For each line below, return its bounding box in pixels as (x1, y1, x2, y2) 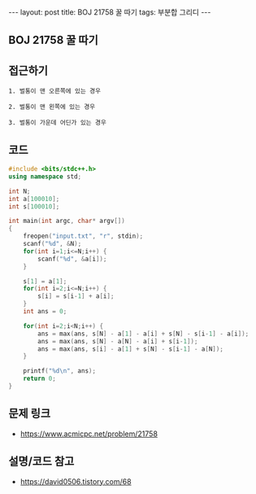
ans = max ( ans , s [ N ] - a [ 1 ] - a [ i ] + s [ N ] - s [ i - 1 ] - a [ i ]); (37, 330, 249, 338)
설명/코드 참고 (8, 454, 75, 469)
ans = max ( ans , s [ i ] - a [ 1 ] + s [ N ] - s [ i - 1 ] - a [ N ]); (37, 344, 223, 353)
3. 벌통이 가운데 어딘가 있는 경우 (8, 119, 107, 127)
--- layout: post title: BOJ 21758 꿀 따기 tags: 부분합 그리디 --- (8, 7, 211, 17)
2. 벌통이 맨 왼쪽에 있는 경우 (8, 103, 96, 111)
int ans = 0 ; (23, 308, 67, 316)
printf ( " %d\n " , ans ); (23, 367, 96, 375)
